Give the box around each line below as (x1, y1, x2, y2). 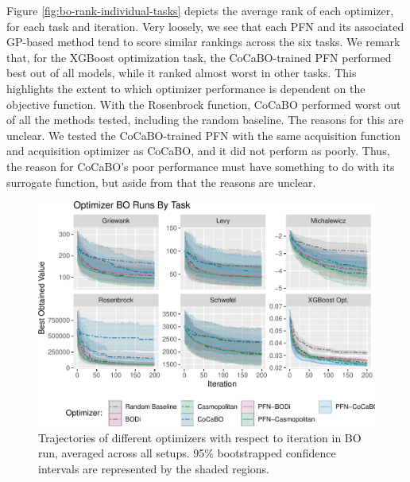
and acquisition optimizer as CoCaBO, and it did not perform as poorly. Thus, (6, 142, 390, 159)
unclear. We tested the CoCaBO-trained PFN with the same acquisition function (6, 126, 400, 143)
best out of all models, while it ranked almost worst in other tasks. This (6, 64, 357, 81)
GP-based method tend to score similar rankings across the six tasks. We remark (6, 33, 400, 50)
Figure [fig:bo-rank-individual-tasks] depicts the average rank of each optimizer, (6, 2, 394, 18)
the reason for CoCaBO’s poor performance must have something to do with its (6, 157, 395, 174)
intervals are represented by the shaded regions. (38, 460, 269, 476)
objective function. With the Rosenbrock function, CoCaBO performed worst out (6, 95, 401, 112)
